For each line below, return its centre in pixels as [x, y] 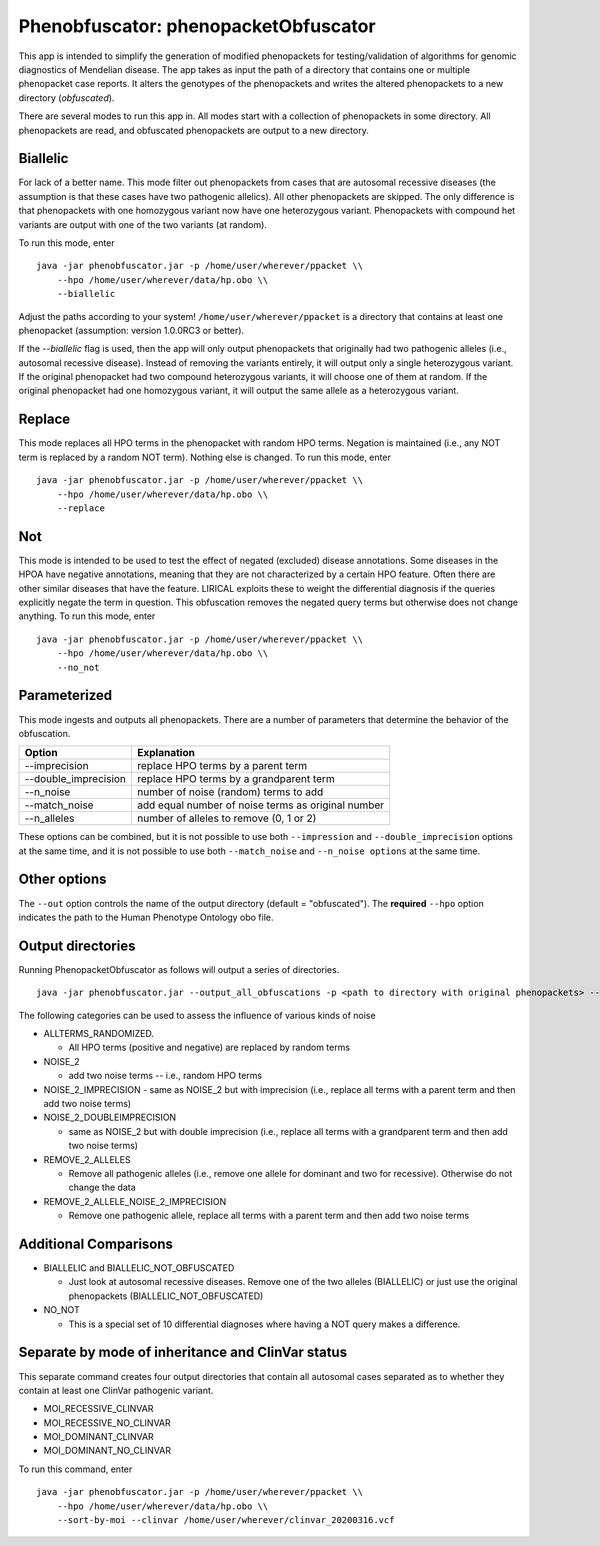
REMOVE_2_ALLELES [87, 1159]
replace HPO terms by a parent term [222, 766]
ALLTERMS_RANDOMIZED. [99, 1034]
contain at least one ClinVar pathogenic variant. [116, 1390]
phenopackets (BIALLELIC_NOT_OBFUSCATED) [166, 1296]
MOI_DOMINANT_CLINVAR [98, 1437]
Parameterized [65, 695]
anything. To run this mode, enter [87, 616]
